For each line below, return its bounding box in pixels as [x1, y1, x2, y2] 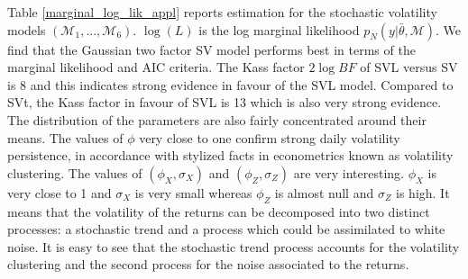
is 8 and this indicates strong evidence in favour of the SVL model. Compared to [7, 75, 454, 94]
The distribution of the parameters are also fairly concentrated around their [7, 110, 427, 129]
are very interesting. [293, 163, 404, 182]
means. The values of [7, 128, 124, 147]
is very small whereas [134, 183, 252, 202]
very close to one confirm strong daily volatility [139, 128, 400, 147]
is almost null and [274, 183, 374, 202]
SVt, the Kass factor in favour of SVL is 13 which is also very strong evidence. [7, 93, 442, 112]
